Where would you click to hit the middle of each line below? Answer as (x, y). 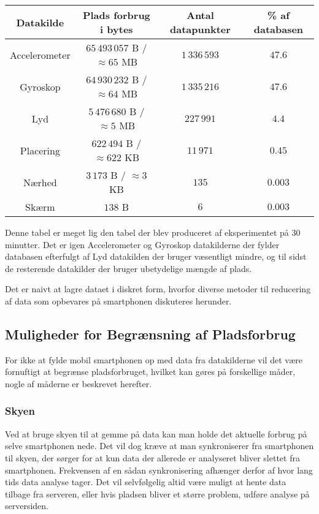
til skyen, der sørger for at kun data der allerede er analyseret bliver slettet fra (152, 457)
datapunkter (200, 29)
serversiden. (27, 506)
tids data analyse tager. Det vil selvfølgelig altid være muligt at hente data (146, 482)
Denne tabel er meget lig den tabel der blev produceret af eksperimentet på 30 (153, 232)
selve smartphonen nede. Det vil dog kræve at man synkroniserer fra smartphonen (159, 446)
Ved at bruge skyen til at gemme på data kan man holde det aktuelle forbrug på (156, 433)
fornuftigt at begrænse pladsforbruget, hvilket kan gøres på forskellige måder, (150, 372)
